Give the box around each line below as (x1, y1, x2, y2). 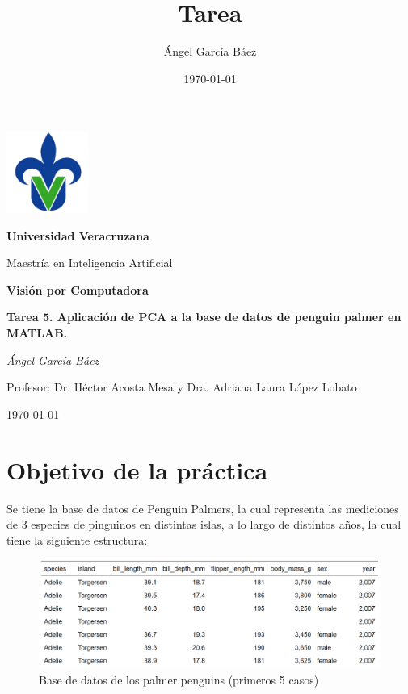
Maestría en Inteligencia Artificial (6, 254, 173, 271)
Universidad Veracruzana (6, 227, 149, 244)
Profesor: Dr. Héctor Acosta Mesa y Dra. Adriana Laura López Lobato (6, 378, 357, 395)
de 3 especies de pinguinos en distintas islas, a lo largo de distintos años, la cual (6, 516, 402, 533)
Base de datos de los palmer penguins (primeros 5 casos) (39, 671, 319, 688)
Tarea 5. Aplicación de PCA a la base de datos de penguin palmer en (6, 308, 402, 325)
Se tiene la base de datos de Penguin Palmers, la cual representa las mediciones (6, 500, 399, 516)
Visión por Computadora (6, 281, 149, 298)
